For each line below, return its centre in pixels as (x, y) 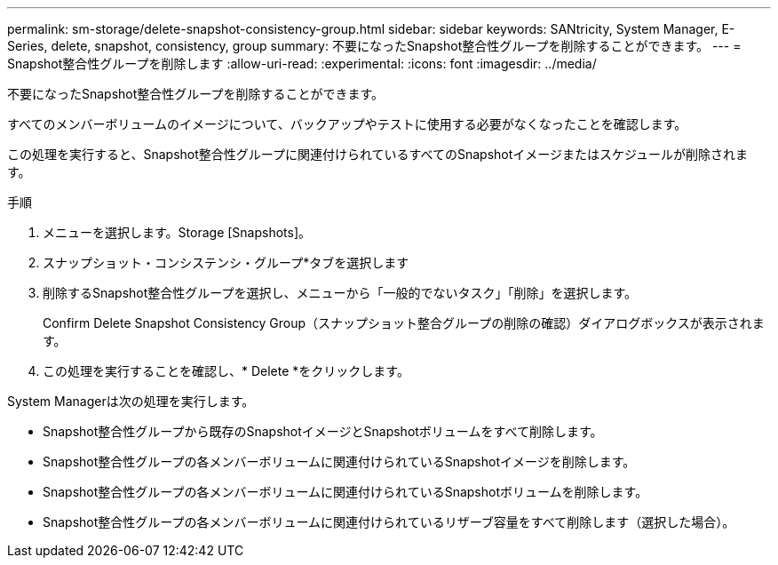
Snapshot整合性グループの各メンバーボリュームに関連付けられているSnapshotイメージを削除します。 (339, 462)
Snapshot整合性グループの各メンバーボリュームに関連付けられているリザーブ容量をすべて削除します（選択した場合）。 (389, 522)
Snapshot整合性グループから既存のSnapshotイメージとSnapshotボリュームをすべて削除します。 (323, 431)
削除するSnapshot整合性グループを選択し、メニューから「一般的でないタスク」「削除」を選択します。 (340, 293)
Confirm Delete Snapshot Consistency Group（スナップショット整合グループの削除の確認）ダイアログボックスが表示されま (404, 323)
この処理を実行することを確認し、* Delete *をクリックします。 (226, 371)
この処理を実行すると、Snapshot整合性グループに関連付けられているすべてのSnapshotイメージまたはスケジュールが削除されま (378, 154)
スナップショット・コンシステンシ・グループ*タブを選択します (226, 263)
